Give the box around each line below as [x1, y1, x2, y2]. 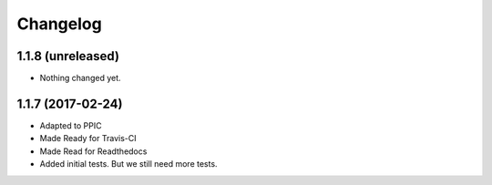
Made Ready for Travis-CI [39, 133, 137, 144]
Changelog [16, 14, 102, 34]
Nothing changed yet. [39, 73, 122, 84]
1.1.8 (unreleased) [16, 48, 120, 64]
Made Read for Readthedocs [39, 146, 148, 157]
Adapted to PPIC [39, 119, 102, 131]
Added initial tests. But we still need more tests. [39, 159, 218, 170]
